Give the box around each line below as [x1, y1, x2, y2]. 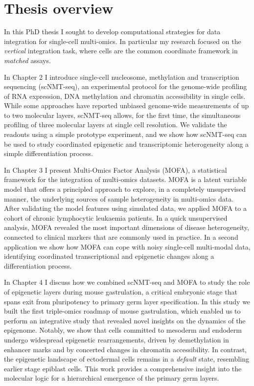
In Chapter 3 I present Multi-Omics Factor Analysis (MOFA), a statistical [4, 164, 227, 175]
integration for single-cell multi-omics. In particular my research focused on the [4, 36, 241, 46]
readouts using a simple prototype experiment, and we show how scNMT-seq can [4, 129, 247, 139]
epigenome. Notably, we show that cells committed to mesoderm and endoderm [4, 325, 242, 335]
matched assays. [4, 55, 51, 65]
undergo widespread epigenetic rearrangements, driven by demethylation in [4, 334, 229, 344]
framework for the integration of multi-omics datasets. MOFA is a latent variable [4, 174, 247, 184]
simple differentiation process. [4, 148, 93, 159]
